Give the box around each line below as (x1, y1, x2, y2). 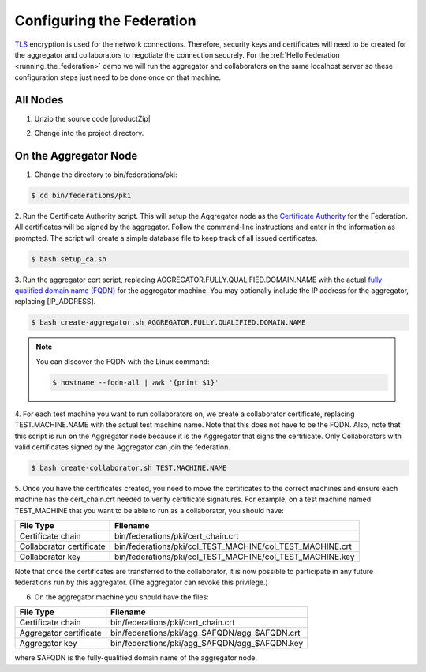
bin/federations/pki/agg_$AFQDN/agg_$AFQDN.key (110, 638, 304, 649)
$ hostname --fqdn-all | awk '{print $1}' (52, 377, 219, 387)
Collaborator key (19, 551, 81, 562)
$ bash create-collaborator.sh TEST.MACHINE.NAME (31, 463, 227, 472)
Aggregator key (19, 638, 77, 649)
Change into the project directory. (34, 129, 144, 138)
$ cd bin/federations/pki (31, 190, 132, 200)
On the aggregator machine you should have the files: (34, 592, 209, 602)
